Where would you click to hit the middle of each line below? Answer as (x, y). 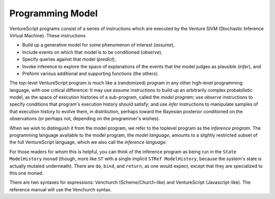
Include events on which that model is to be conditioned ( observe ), (92, 52)
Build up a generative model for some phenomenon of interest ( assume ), (99, 45)
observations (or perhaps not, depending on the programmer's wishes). (85, 119)
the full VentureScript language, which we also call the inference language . (88, 142)
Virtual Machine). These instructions (48, 35)
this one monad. (26, 173)
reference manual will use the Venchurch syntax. (61, 189)
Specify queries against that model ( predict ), (69, 59)
